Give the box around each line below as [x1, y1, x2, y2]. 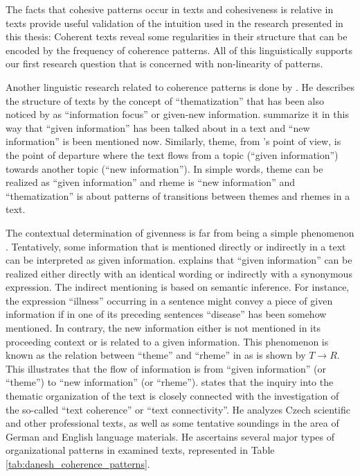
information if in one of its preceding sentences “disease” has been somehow [6, 307, 327, 321]
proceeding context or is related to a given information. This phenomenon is [6, 334, 329, 348]
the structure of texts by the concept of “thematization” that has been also [6, 93, 325, 108]
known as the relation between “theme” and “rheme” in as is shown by [6, 348, 306, 362]
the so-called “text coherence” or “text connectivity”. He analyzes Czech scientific [6, 402, 350, 416]
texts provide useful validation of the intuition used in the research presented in [6, 15, 343, 30]
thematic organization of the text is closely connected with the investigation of [6, 389, 339, 403]
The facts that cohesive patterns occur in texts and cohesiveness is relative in [6, 2, 334, 16]
